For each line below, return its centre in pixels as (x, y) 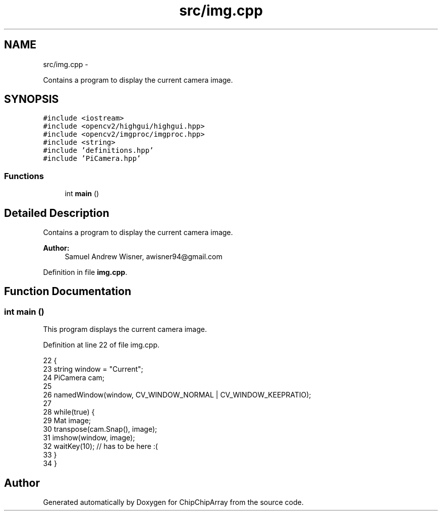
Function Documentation (68, 292)
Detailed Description (57, 213)
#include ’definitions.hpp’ (98, 151)
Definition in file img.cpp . (85, 272)
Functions (24, 176)
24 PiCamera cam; (74, 378)
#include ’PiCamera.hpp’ (92, 159)
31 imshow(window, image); (89, 438)
